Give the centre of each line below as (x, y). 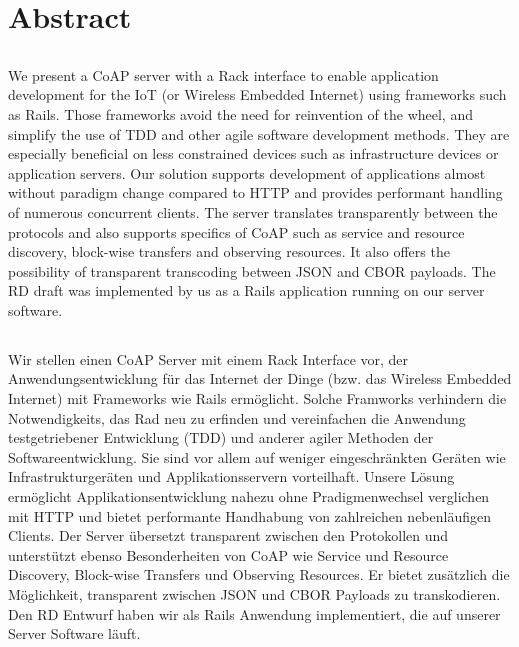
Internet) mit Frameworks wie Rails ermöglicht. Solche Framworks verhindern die (257, 398)
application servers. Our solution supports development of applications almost (247, 172)
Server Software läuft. (74, 633)
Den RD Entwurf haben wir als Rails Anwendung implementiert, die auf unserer (254, 613)
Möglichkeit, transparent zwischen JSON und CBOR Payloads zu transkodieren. (254, 594)
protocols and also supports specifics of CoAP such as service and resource (236, 231)
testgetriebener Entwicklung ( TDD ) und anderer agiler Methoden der (221, 437)
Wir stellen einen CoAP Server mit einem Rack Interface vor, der (208, 358)
